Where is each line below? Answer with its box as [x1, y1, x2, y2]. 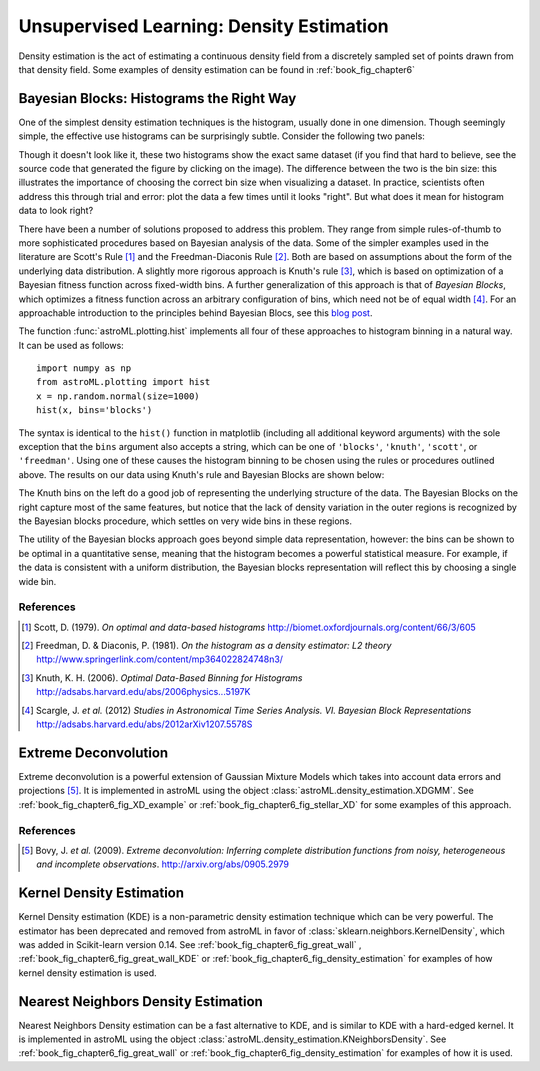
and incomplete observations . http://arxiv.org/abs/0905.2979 [36, 858, 290, 870]
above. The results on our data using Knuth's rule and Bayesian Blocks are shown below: [18, 468, 385, 480]
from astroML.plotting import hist [36, 376, 211, 388]
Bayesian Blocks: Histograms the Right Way [18, 90, 297, 107]
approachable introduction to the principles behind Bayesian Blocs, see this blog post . [18, 306, 373, 319]
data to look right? [18, 205, 94, 217]
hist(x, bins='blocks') [36, 405, 153, 416]
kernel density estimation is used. [18, 966, 157, 979]
